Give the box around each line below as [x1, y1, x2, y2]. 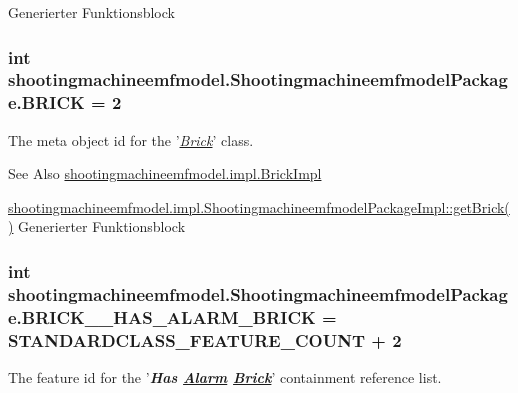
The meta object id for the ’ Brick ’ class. [8, 129, 254, 150]
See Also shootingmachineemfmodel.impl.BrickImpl [8, 163, 322, 184]
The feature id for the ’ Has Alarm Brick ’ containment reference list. [8, 367, 442, 388]
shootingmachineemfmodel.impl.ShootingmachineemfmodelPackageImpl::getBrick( [8, 196, 510, 217]
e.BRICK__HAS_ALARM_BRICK [8, 304, 316, 329]
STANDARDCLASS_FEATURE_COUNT [8, 327, 365, 352]
